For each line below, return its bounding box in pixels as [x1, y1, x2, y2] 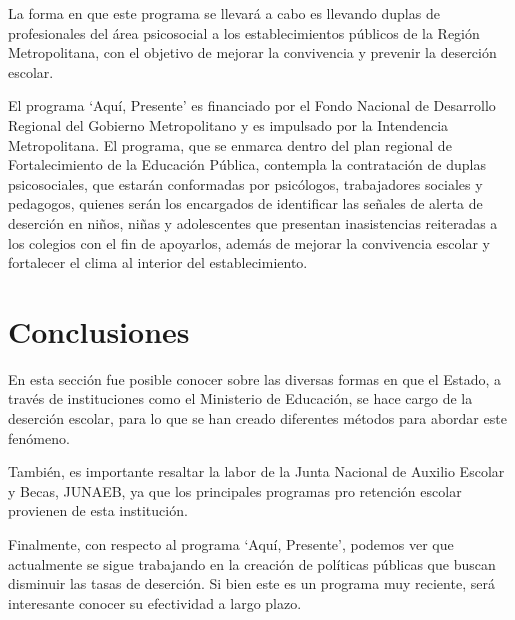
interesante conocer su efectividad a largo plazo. [8, 592, 302, 613]
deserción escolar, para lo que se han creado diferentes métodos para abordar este [8, 408, 507, 429]
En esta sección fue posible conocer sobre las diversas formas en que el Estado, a [8, 368, 502, 389]
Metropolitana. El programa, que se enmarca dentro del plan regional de [8, 134, 452, 155]
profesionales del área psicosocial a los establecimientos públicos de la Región [8, 22, 480, 43]
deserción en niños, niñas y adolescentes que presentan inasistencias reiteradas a [8, 212, 498, 233]
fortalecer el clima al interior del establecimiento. [8, 252, 308, 273]
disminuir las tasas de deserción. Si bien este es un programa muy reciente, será [8, 573, 495, 594]
